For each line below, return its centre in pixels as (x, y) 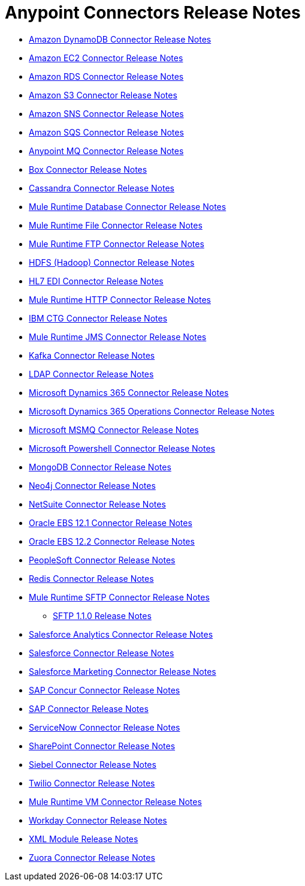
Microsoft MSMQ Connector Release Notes (114, 430)
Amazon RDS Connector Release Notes (106, 76)
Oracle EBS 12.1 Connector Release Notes (111, 522)
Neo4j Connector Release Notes (92, 485)
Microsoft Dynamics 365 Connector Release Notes (129, 392)
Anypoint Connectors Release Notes (153, 13)
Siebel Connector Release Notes (93, 764)
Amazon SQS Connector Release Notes (106, 132)
